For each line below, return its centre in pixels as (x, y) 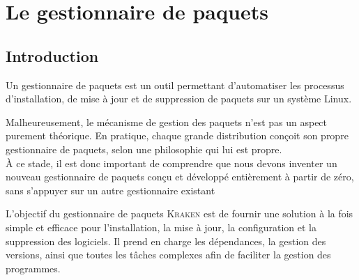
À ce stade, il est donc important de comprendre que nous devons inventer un (171, 163)
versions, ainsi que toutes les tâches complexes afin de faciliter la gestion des (168, 255)
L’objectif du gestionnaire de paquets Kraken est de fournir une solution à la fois (179, 213)
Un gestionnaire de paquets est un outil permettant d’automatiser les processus (175, 85)
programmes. (33, 268)
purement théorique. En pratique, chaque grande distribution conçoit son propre (177, 135)
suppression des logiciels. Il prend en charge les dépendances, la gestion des (166, 241)
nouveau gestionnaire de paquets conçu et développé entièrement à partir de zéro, (180, 177)
